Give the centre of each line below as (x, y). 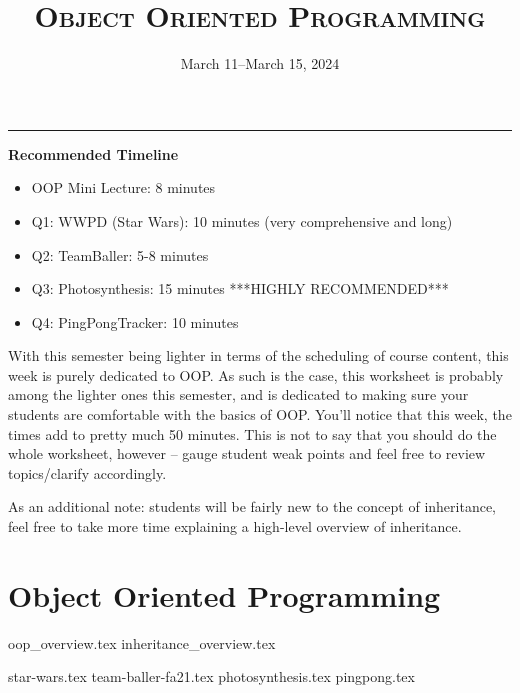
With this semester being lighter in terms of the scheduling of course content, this (258, 355)
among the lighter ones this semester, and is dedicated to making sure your (238, 394)
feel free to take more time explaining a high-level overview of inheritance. (235, 526)
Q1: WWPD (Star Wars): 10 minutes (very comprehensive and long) (242, 220)
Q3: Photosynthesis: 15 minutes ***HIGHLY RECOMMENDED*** (240, 288)
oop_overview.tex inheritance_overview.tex (142, 642)
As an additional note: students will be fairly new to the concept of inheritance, (252, 506)
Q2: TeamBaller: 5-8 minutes (120, 254)
